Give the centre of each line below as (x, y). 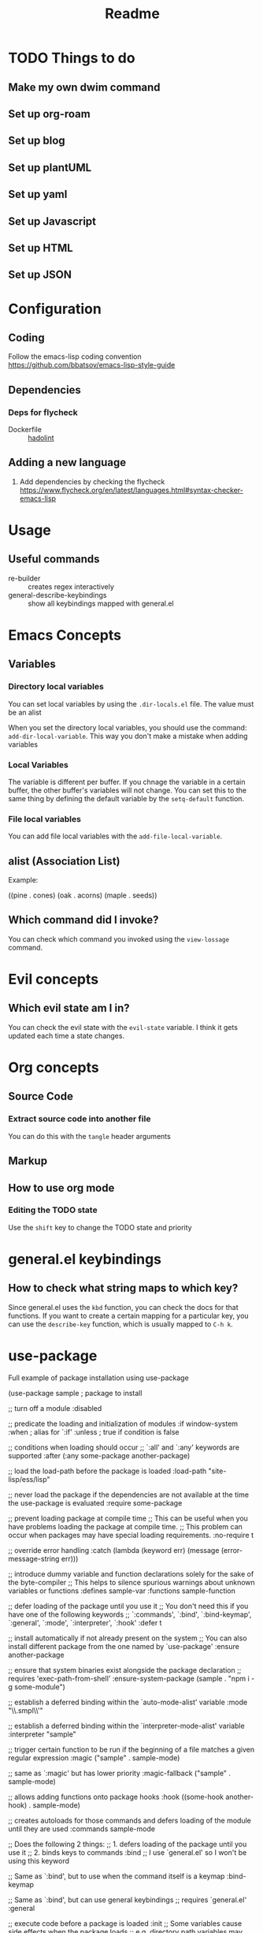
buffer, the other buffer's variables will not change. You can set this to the (127, 790)
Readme (132, 14)
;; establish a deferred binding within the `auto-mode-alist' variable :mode (128, 1702)
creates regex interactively (71, 586)
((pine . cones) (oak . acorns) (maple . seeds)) (83, 895)
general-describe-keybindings (57, 595)
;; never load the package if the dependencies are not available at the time (129, 1495)
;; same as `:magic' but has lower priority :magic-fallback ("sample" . (119, 1773)
